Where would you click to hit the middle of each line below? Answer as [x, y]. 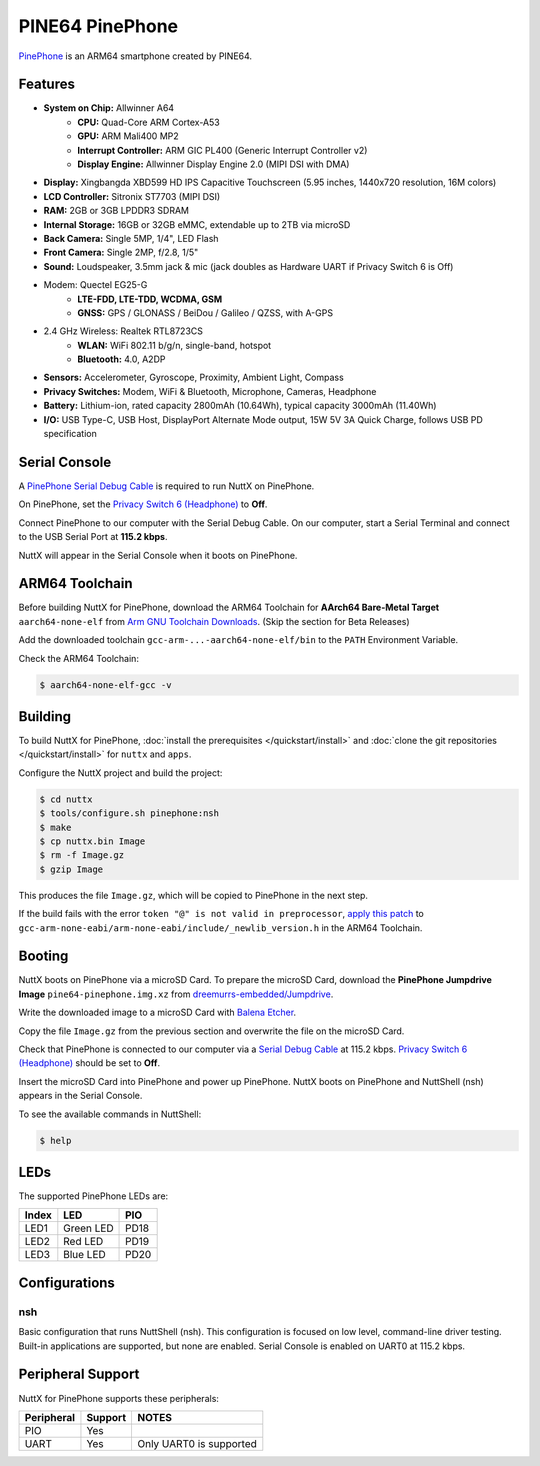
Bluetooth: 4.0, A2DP [121, 359]
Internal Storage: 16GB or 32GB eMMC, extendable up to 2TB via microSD [197, 224]
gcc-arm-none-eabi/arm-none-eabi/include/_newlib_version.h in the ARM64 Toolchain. [220, 927]
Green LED [88, 1228]
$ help [55, 1140]
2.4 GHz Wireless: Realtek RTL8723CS [123, 331]
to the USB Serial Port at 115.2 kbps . [93, 537]
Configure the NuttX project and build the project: [120, 772]
